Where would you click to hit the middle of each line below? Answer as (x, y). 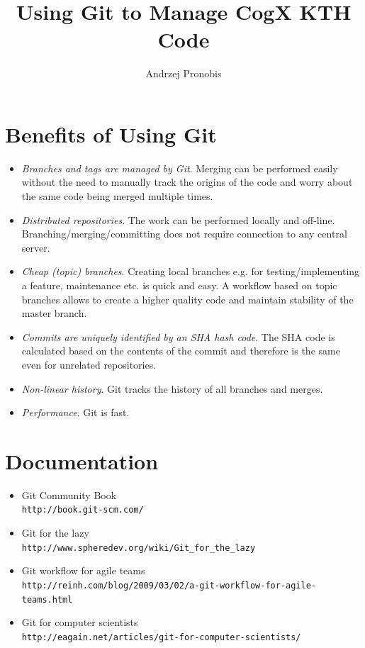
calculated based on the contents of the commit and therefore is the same (181, 351)
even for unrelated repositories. (89, 364)
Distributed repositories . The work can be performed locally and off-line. (178, 219)
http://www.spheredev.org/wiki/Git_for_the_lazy (139, 548)
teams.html (47, 599)
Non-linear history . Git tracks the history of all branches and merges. (172, 388)
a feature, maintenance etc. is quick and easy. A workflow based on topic (179, 285)
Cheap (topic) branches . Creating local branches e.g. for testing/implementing (191, 271)
